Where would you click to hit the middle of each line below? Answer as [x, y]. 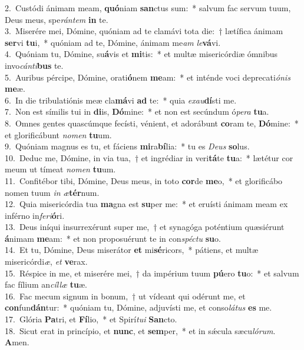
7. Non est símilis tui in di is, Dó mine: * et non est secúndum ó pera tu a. [137, 111]
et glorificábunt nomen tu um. [58, 134]
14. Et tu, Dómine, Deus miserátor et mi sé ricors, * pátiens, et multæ [132, 250]
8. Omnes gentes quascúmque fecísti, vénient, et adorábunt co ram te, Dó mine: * [152, 123]
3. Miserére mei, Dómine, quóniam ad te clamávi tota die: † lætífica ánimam [144, 31]
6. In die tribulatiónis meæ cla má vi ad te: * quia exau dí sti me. [121, 100]
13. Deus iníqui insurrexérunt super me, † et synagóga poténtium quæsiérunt [145, 227]
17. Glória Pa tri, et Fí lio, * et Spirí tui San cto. [91, 319]
